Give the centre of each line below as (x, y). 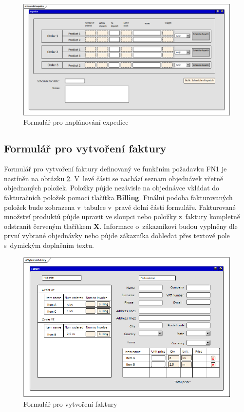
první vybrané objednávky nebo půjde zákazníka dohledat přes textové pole (117, 235)
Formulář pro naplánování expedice (76, 122)
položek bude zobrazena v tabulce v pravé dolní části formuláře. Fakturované (120, 207)
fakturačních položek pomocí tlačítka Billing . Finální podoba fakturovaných (118, 197)
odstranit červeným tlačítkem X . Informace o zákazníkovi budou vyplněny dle (121, 226)
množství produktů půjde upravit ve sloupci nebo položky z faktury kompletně (122, 216)
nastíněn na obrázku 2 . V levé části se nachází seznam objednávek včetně (114, 178)
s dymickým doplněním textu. (49, 245)
